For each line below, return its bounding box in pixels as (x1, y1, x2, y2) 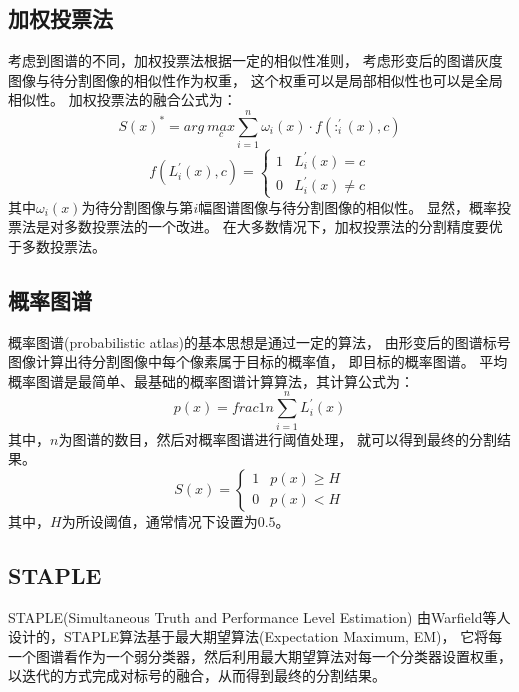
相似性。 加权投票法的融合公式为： (8, 89, 237, 110)
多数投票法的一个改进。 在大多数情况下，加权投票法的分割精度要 (63, 216, 489, 237)
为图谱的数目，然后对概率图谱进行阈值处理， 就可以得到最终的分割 (58, 428, 498, 449)
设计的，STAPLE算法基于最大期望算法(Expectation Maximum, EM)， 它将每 (8, 626, 503, 647)
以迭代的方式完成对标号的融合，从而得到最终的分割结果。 (8, 665, 386, 686)
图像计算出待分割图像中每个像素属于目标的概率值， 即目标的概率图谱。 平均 (8, 351, 508, 372)
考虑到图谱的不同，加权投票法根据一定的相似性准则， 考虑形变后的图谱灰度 (8, 50, 503, 71)
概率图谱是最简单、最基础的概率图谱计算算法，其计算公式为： (8, 370, 414, 391)
